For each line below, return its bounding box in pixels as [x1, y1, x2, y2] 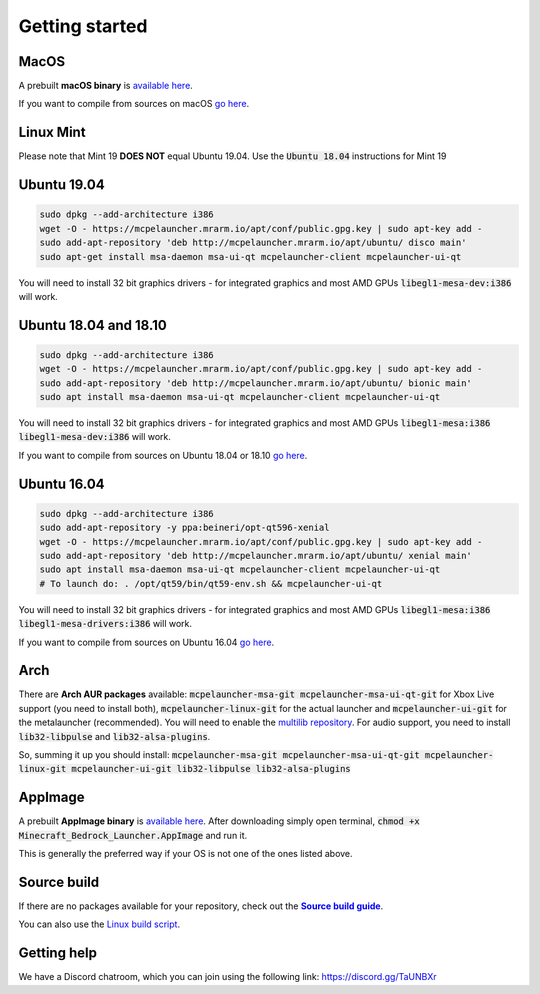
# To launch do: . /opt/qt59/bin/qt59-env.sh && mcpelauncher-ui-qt [39, 578, 383, 589]
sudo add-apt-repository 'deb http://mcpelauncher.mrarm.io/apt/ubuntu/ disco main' [39, 237, 467, 249]
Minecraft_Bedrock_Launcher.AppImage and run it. [18, 829, 248, 841]
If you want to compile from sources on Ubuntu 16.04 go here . [18, 636, 275, 648]
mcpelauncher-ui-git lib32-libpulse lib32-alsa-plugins [71, 763, 352, 775]
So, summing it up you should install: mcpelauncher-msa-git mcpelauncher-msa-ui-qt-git [18, 749, 420, 761]
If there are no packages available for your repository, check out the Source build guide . [18, 900, 384, 912]
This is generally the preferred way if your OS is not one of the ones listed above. [18, 848, 354, 860]
